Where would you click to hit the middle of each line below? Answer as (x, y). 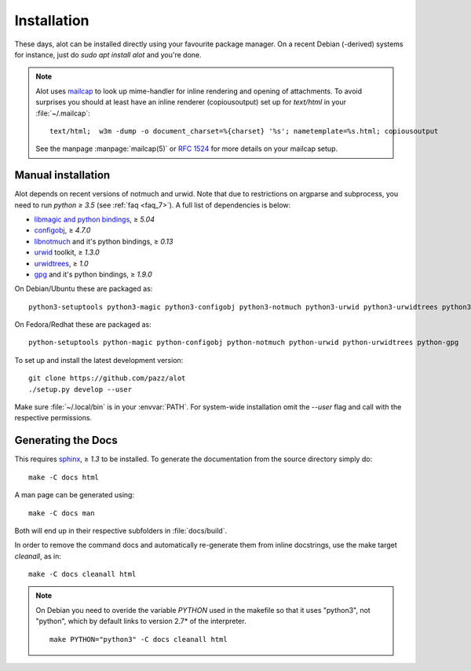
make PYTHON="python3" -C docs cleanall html (139, 639)
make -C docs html (64, 477)
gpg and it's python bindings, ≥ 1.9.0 (93, 274)
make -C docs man (62, 513)
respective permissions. (53, 418)
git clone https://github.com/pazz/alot (107, 378)
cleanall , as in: (38, 556)
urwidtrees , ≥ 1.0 (61, 263)
